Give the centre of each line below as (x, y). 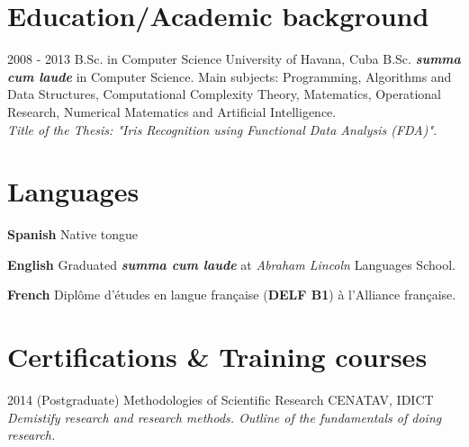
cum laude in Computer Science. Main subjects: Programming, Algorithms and (230, 76)
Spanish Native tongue (73, 234)
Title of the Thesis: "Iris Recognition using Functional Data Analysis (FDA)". (222, 129)
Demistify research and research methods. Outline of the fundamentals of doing (225, 417)
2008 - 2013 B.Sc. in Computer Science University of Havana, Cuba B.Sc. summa (234, 59)
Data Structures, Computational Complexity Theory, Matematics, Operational (224, 94)
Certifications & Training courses (217, 357)
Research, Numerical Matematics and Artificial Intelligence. (172, 111)
